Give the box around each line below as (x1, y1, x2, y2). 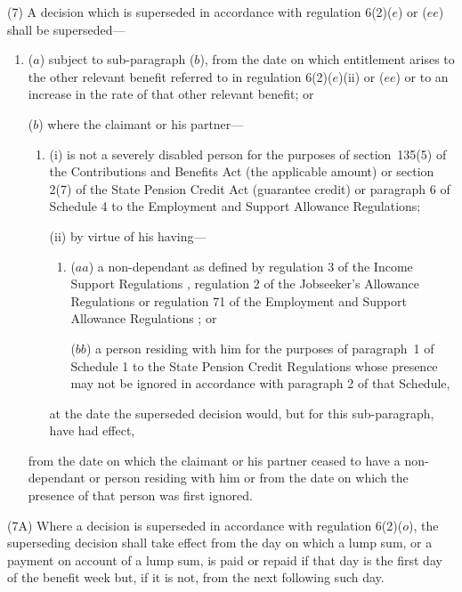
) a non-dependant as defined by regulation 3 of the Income (88, 256, 413, 275)
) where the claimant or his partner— (38, 114, 244, 133)
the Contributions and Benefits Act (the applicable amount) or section (49, 162, 434, 181)
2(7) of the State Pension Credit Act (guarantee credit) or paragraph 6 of (49, 179, 450, 198)
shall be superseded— (7, 20, 126, 38)
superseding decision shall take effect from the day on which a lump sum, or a (7, 533, 433, 552)
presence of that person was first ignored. (28, 486, 253, 505)
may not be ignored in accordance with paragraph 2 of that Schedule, (70, 374, 450, 393)
